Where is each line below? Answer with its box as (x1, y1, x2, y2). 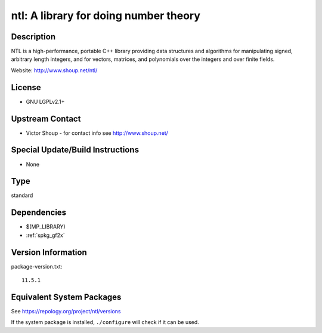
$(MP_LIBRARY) (26, 223, 66, 230)
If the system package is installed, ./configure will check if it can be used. (11, 319, 199, 326)
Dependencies (11, 208, 67, 218)
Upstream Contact (11, 113, 81, 124)
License (11, 82, 41, 92)
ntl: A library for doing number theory (11, 9, 201, 22)
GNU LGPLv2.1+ (26, 98, 65, 105)
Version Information (11, 247, 87, 257)
